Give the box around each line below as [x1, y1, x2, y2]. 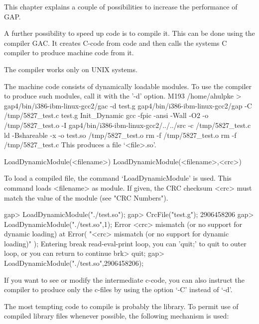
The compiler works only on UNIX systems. [4, 64, 137, 74]
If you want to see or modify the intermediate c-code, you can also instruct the [4, 274, 245, 285]
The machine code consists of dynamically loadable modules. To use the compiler [4, 81, 252, 91]
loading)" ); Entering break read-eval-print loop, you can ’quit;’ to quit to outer [4, 238, 247, 248]
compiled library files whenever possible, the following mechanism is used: [4, 311, 229, 321]
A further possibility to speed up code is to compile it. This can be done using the [4, 28, 255, 38]
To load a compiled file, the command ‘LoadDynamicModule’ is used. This [4, 173, 232, 183]
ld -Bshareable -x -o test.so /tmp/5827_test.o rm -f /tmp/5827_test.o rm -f [4, 129, 237, 140]
